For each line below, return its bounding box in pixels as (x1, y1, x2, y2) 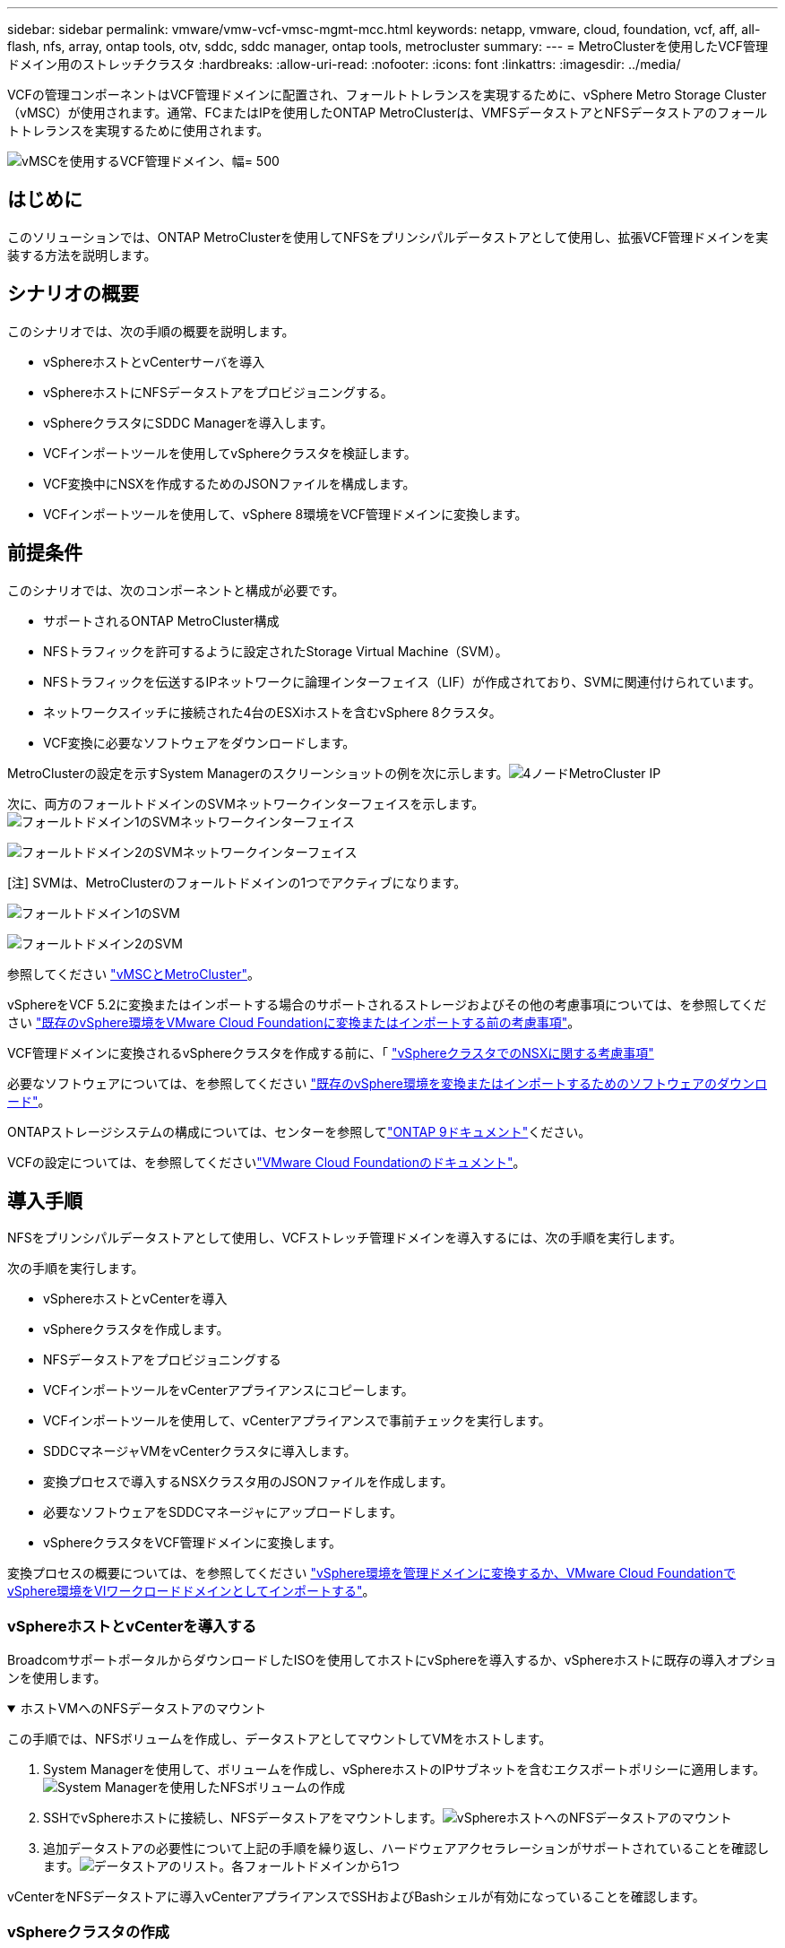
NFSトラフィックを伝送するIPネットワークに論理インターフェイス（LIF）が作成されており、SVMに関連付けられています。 (43, 673, 761, 689)
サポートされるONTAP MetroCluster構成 (43, 612, 280, 628)
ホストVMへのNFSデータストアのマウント (20, 1701, 266, 1717)
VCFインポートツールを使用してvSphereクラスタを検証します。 (43, 445, 417, 461)
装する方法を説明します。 (7, 247, 157, 263)
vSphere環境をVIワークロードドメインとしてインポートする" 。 (7, 1583, 375, 1599)
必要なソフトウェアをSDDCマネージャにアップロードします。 (43, 1504, 403, 1520)
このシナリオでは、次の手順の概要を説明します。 (7, 323, 295, 339)
